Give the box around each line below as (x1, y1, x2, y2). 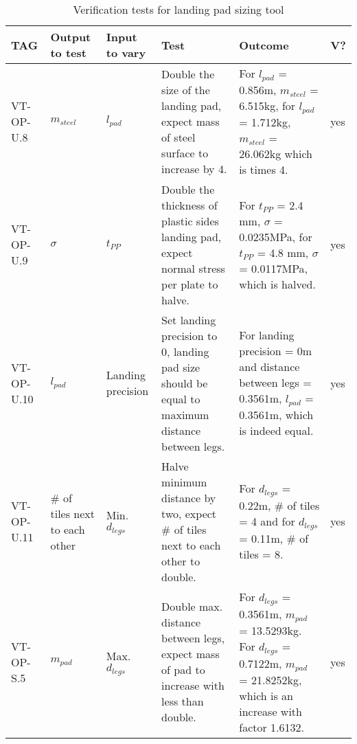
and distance (239, 359, 300, 375)
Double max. (161, 598, 223, 615)
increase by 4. (161, 160, 227, 177)
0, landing (161, 343, 209, 359)
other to (161, 552, 200, 569)
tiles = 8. (239, 546, 284, 563)
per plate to (161, 275, 218, 292)
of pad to (161, 662, 205, 678)
